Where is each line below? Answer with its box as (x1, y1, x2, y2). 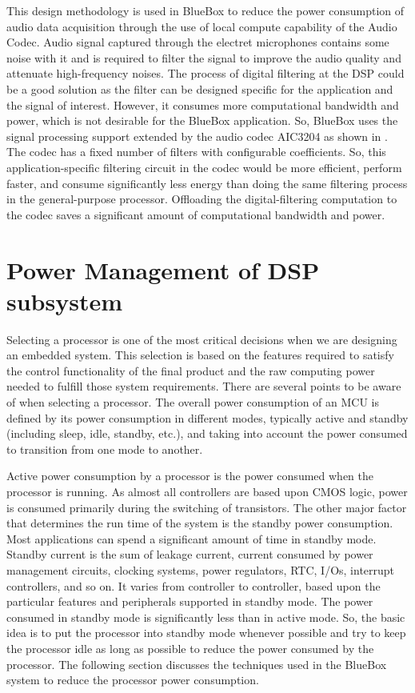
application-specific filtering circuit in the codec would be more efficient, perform (6, 158, 402, 175)
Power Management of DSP (6, 253, 320, 286)
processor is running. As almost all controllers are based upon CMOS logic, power (6, 483, 408, 499)
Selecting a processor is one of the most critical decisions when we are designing (6, 330, 397, 347)
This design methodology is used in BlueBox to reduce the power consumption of (6, 2, 405, 18)
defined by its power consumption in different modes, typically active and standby (6, 409, 409, 426)
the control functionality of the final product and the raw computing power (6, 362, 375, 379)
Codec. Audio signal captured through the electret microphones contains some (6, 34, 389, 50)
